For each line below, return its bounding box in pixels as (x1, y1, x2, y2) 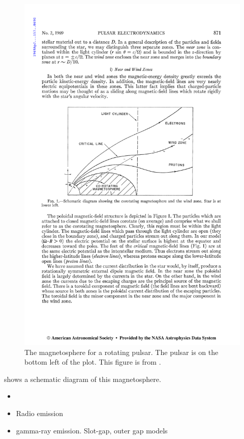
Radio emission (16, 407, 63, 418)
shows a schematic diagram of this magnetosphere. (4, 373, 161, 384)
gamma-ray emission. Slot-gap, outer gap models (16, 425, 168, 435)
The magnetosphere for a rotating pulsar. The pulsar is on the (24, 346, 219, 357)
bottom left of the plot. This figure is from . (24, 356, 161, 367)
